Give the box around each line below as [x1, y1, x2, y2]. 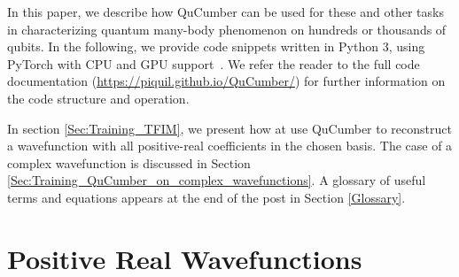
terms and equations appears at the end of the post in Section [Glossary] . [7, 188, 406, 206]
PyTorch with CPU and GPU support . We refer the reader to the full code [7, 54, 420, 73]
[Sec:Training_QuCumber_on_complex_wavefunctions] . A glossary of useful [7, 171, 426, 189]
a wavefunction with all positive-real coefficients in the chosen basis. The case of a [7, 136, 453, 155]
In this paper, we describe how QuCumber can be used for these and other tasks [7, 3, 444, 20]
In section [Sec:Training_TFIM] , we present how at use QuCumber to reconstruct [7, 119, 452, 137]
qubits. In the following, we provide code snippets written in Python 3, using [7, 37, 425, 56]
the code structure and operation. [7, 88, 190, 107]
